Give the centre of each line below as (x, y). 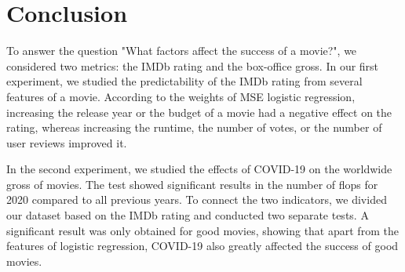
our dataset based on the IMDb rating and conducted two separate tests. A (188, 215)
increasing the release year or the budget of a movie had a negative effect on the (199, 112)
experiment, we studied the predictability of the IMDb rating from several (184, 81)
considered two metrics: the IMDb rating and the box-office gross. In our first (193, 65)
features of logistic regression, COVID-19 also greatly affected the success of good (202, 246)
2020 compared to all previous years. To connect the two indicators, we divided (197, 199)
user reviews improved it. (67, 142)
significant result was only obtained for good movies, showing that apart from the (202, 230)
